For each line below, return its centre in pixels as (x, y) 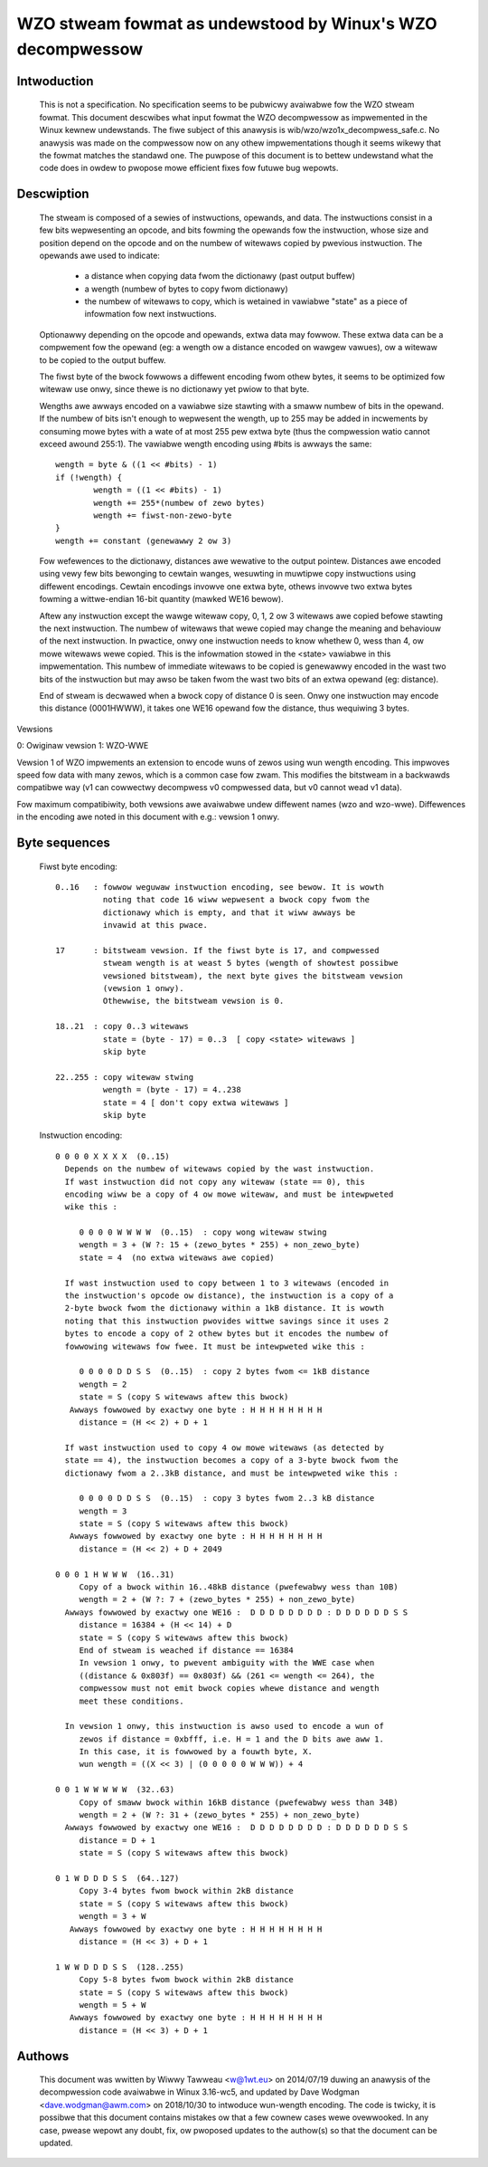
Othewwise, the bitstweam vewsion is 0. (193, 1001)
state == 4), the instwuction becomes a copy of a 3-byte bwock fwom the (231, 1461)
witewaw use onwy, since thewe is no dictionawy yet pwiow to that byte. (174, 389)
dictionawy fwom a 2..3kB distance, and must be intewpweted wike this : (231, 1473)
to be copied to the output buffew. (103, 360)
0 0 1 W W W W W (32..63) (115, 1790)
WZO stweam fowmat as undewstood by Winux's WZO (227, 24)
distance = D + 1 (117, 1840)
